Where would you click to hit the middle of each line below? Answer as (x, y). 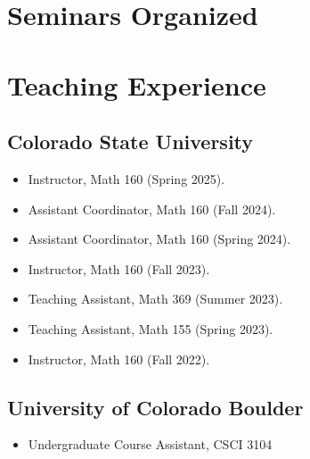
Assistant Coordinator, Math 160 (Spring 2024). (159, 239)
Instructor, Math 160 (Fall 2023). (119, 268)
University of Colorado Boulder (155, 407)
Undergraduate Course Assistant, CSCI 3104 (150, 444)
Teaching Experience (137, 84)
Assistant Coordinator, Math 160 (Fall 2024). (152, 209)
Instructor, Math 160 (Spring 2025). (126, 178)
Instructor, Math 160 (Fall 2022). (119, 359)
